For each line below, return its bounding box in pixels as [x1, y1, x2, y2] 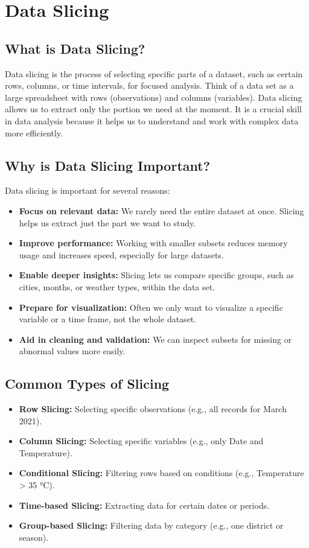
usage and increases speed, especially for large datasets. [19, 248, 224, 261]
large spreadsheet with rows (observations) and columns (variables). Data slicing [5, 91, 302, 103]
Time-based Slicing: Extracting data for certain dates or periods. [19, 499, 270, 511]
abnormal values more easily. [19, 345, 126, 357]
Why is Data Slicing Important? [5, 156, 211, 174]
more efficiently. [5, 126, 63, 139]
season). [19, 530, 49, 543]
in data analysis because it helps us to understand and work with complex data [5, 114, 299, 127]
